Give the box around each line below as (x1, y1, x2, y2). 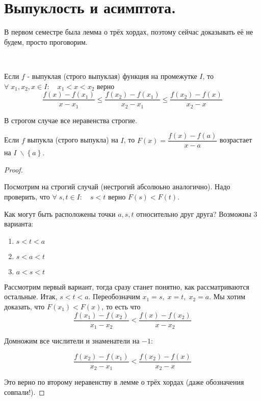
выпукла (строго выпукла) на (27, 134, 118, 145)
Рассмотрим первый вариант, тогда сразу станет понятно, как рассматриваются (4, 281, 250, 292)
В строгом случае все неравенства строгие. (4, 114, 137, 125)
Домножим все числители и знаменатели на (4, 335, 140, 346)
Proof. (4, 164, 23, 175)
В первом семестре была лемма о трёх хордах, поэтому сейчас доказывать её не (4, 26, 253, 37)
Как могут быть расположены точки (4, 208, 116, 219)
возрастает (219, 134, 252, 145)
